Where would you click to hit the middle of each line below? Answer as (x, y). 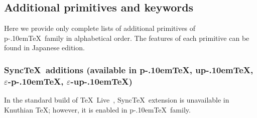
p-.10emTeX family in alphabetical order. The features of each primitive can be (127, 38)
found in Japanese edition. (44, 48)
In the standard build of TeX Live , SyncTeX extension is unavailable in (117, 100)
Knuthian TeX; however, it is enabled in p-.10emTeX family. (97, 109)
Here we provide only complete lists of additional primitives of (100, 28)
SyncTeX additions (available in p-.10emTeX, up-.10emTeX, (129, 69)
